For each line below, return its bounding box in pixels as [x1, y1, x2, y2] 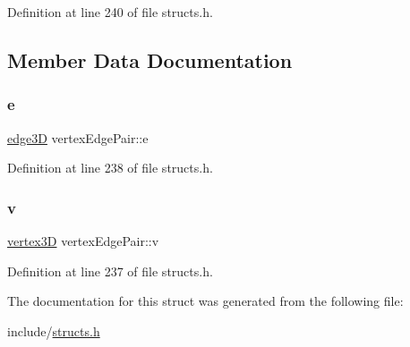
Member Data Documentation [7, 46, 293, 73]
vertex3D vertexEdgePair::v [7, 232, 159, 250]
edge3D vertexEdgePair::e [7, 128, 149, 147]
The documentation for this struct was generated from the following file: [7, 292, 404, 310]
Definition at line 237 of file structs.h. [7, 261, 213, 280]
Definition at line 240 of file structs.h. [7, 3, 213, 21]
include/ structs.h [7, 321, 100, 340]
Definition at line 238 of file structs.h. [7, 158, 213, 177]
